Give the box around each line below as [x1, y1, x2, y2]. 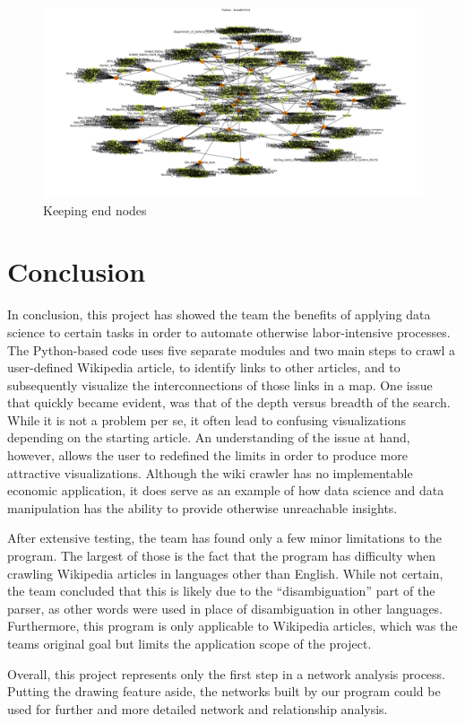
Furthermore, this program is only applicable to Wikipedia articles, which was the [7, 616, 458, 635]
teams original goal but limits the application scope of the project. [7, 634, 372, 652]
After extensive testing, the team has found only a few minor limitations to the [7, 528, 442, 547]
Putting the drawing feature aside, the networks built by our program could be [7, 682, 441, 701]
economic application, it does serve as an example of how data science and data [7, 481, 444, 500]
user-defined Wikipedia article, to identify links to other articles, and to [7, 358, 400, 377]
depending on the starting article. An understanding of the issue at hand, [7, 428, 410, 447]
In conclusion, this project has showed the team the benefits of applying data [7, 305, 431, 324]
